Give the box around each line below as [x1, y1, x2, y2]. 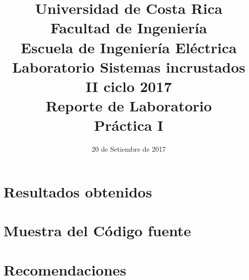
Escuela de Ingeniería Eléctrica [20, 37, 237, 57]
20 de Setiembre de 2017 [91, 144, 166, 154]
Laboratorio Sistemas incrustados [12, 56, 246, 77]
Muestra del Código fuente [3, 220, 191, 241]
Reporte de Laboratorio [45, 95, 212, 116]
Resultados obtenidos [3, 181, 152, 201]
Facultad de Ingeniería [50, 17, 207, 38]
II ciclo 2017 [85, 76, 172, 96]
